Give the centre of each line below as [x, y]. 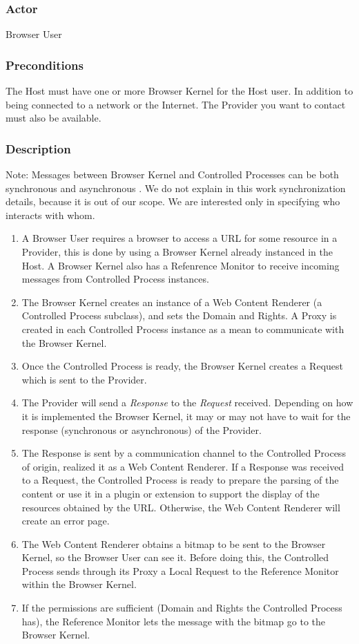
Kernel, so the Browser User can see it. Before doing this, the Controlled [175, 557]
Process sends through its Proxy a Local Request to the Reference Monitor [180, 570]
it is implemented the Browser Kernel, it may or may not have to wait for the [186, 416]
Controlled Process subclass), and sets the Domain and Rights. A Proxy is [179, 315]
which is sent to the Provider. [84, 379]
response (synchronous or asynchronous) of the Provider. [142, 429]
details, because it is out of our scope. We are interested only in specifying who [173, 201]
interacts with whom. [50, 215]
